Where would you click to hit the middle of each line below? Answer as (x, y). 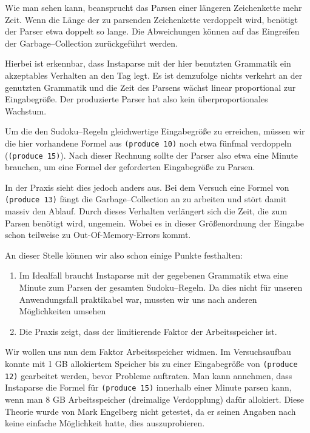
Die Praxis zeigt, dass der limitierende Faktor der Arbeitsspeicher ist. (148, 331)
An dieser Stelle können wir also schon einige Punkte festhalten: (124, 255)
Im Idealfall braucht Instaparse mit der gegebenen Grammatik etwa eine (153, 275)
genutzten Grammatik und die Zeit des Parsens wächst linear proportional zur (150, 87)
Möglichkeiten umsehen (62, 311)
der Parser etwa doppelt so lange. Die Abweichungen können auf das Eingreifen (152, 31)
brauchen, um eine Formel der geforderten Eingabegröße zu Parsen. (130, 167)
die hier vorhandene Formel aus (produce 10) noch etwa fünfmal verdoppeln (148, 143)
